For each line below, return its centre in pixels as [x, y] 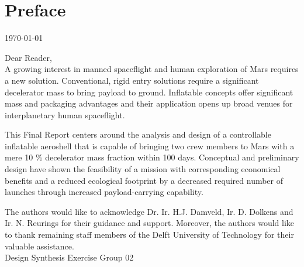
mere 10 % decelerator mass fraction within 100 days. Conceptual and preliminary [152, 157]
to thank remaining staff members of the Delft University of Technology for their [149, 235]
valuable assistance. [39, 246]
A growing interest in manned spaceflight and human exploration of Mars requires [152, 69]
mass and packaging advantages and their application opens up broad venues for [149, 103]
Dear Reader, [28, 57]
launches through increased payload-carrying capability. [104, 192]
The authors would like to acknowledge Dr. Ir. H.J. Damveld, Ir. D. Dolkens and [149, 211]
